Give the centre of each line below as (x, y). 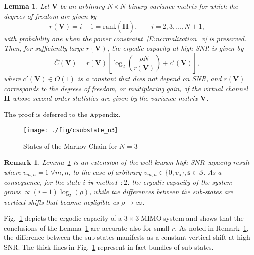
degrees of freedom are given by (50, 15)
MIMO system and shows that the (192, 218)
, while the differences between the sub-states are (161, 191)
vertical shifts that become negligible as (61, 201)
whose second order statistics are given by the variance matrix (105, 98)
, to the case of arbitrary (105, 172)
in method (103, 182)
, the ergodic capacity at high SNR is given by (175, 48)
